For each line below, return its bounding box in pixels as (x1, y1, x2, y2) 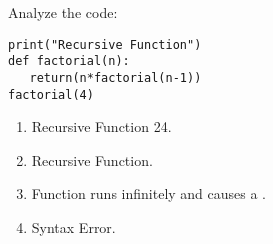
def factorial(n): (8, 54, 130, 69)
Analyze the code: (8, 2, 118, 22)
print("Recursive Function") (8, 37, 202, 52)
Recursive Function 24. (31, 116, 172, 137)
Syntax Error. (31, 217, 116, 237)
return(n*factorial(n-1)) (29, 70, 202, 85)
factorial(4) (8, 87, 94, 102)
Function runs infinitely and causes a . (31, 183, 267, 204)
